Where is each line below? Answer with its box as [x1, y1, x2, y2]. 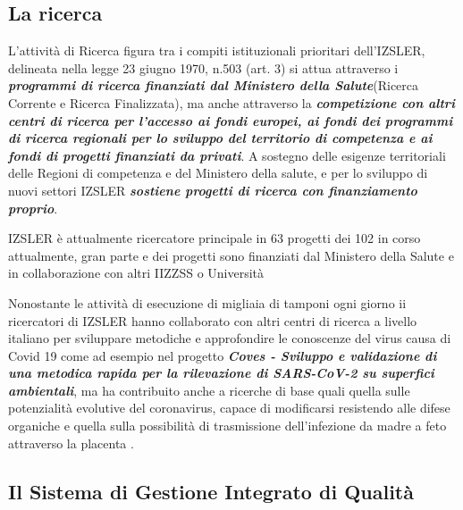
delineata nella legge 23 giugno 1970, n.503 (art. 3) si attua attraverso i [8, 58, 399, 77]
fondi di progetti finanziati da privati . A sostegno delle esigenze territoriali [8, 146, 446, 164]
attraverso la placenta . [8, 433, 134, 452]
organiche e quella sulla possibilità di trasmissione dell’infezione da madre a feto [8, 416, 447, 435]
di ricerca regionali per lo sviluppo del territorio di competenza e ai [8, 129, 433, 147]
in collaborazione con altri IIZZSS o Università [8, 263, 265, 282]
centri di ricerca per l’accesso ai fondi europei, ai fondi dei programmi [8, 111, 453, 130]
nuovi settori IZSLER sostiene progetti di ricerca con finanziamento [8, 180, 417, 199]
